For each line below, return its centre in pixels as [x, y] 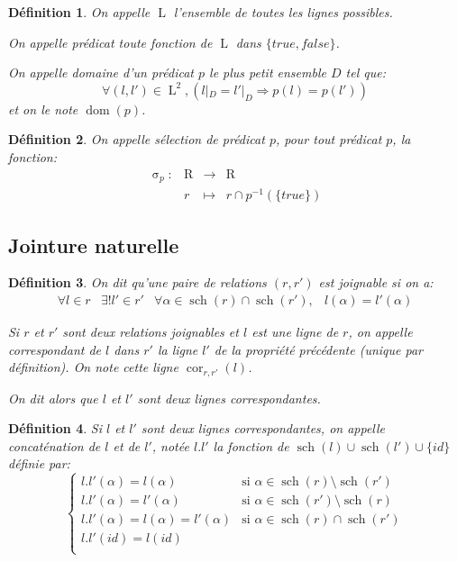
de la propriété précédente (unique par [319, 349]
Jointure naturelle [94, 245]
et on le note [43, 109]
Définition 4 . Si [55, 428]
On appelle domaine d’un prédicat [101, 73]
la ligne [178, 349]
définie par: [39, 463]
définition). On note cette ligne [93, 367]
